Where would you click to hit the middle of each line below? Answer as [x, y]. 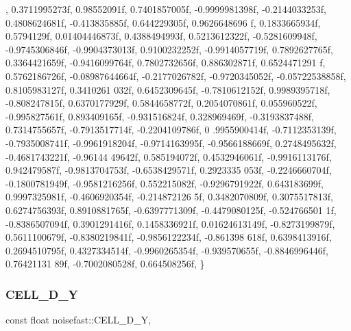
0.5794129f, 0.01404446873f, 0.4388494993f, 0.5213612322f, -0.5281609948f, [161, 36]
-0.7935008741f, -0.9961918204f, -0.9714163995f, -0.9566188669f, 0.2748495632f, [171, 143]
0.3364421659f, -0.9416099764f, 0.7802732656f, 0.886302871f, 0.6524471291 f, [166, 63]
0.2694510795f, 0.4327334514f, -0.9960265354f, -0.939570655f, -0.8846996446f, [167, 250]
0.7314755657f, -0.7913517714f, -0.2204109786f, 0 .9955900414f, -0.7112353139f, [171, 130]
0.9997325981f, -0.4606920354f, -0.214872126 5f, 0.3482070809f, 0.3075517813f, [169, 197]
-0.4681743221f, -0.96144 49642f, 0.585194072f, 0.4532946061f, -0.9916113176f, [169, 156]
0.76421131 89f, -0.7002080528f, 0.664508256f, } [105, 264]
